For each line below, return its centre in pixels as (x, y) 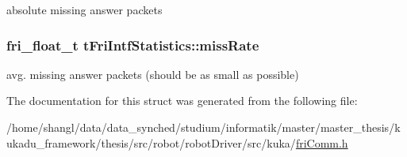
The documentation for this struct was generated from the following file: (182, 101)
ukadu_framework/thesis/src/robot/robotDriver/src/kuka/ (151, 142)
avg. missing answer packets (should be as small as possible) (153, 74)
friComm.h (322, 142)
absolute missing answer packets (84, 9)
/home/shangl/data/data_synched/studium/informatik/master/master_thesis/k (203, 127)
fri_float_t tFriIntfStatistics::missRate (133, 45)
